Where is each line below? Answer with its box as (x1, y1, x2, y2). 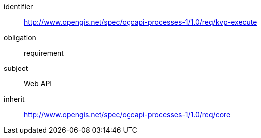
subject (4, 64, 28, 72)
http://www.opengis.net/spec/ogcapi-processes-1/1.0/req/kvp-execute (24, 18, 257, 26)
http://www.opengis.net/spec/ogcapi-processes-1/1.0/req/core (24, 110, 231, 119)
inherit (4, 95, 25, 103)
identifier (4, 2, 33, 11)
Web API (24, 79, 52, 88)
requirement (24, 49, 64, 57)
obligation (4, 33, 36, 42)
